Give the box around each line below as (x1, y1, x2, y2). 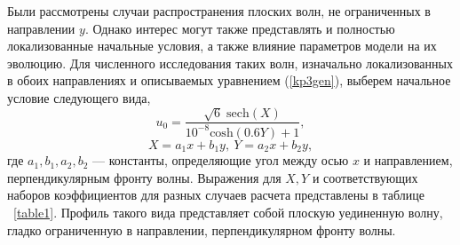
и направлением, (363, 151, 453, 170)
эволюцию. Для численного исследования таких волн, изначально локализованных (7, 53, 453, 72)
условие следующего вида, (7, 88, 151, 107)
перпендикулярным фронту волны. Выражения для (7, 168, 282, 186)
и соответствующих (312, 168, 418, 186)
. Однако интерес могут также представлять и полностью (84, 19, 395, 37)
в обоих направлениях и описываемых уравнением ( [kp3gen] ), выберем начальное (7, 71, 451, 90)
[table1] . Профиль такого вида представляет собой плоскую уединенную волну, (13, 202, 443, 221)
